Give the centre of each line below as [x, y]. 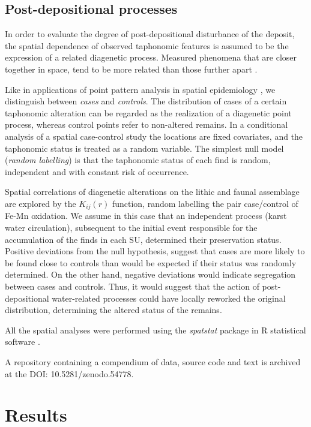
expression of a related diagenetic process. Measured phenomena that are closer [151, 57]
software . [23, 342]
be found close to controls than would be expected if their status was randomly [151, 262]
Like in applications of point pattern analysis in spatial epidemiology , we [140, 89]
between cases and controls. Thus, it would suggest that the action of [132, 286]
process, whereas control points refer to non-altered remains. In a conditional [146, 124]
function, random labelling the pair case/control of [205, 203]
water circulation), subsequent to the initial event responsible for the [131, 227]
